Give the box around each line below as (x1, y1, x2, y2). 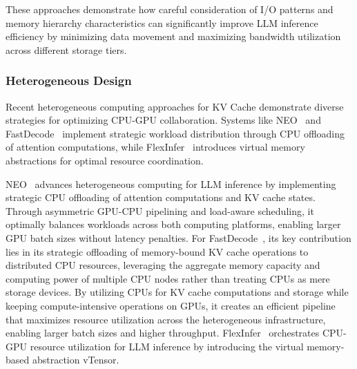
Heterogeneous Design (6, 72, 132, 89)
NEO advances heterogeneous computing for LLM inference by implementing (6, 176, 336, 191)
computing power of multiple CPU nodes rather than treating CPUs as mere (6, 271, 330, 285)
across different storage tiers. (6, 42, 127, 57)
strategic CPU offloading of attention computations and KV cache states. (6, 190, 316, 205)
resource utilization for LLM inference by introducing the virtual (30, 339, 304, 353)
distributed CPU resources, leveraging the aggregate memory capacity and (6, 258, 320, 272)
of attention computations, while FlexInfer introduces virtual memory (6, 140, 305, 154)
